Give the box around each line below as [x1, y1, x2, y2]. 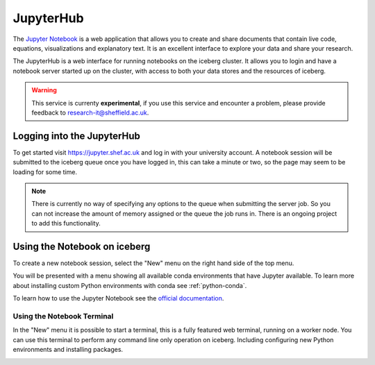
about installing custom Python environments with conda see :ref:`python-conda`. [12, 281, 247, 289]
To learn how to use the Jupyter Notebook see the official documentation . [12, 294, 224, 303]
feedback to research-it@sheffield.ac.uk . [31, 108, 149, 117]
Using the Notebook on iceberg [12, 240, 151, 253]
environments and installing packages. [12, 346, 124, 354]
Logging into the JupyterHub [12, 130, 140, 142]
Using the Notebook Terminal [12, 311, 114, 321]
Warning [31, 86, 57, 94]
